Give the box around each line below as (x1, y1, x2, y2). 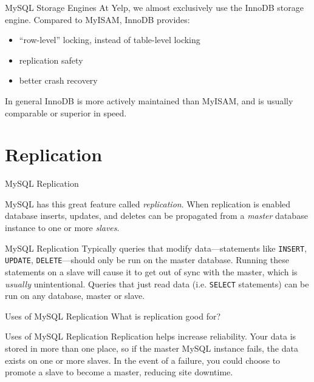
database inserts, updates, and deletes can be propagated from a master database (5, 209, 308, 222)
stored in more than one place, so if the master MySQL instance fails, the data (5, 342, 298, 354)
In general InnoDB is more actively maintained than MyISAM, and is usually (5, 94, 293, 107)
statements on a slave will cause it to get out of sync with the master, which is (5, 265, 298, 278)
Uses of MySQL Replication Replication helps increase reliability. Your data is (5, 330, 296, 343)
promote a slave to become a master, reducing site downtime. (5, 366, 233, 378)
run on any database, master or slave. (5, 289, 145, 302)
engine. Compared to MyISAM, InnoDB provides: (5, 13, 190, 25)
